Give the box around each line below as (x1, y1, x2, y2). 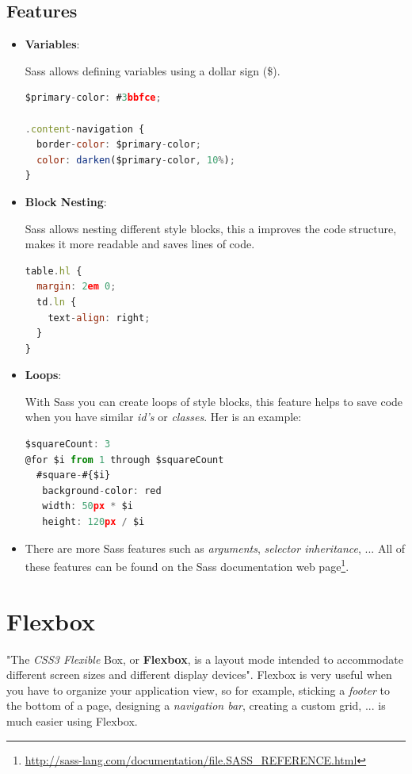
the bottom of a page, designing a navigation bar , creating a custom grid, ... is (6, 697, 386, 714)
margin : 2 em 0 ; (36, 281, 116, 293)
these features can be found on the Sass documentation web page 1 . (25, 556, 349, 574)
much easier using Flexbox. (6, 712, 138, 729)
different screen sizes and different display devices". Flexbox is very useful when (6, 666, 392, 683)
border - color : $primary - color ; (36, 139, 201, 151)
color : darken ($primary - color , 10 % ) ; (36, 154, 235, 166)
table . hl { (25, 265, 82, 277)
